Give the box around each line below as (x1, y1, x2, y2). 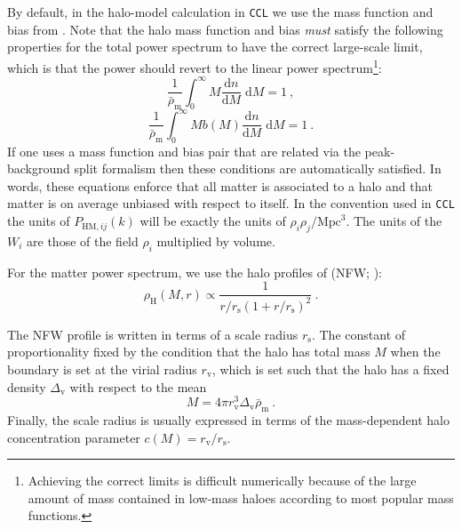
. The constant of (311, 325, 406, 343)
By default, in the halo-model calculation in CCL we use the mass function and (7, 3, 434, 20)
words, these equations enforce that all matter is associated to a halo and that (7, 176, 433, 195)
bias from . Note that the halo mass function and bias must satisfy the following (7, 20, 443, 38)
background (7, 159, 70, 178)
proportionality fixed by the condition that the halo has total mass (7, 342, 370, 361)
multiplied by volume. (156, 231, 275, 250)
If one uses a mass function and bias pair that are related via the (7, 141, 361, 160)
